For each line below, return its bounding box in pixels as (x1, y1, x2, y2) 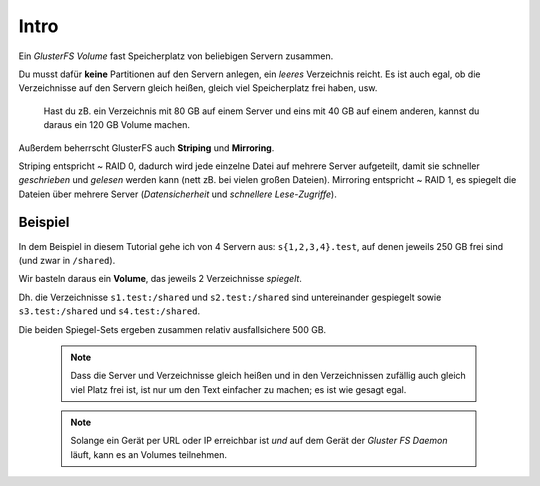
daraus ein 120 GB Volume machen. (43, 119, 190, 131)
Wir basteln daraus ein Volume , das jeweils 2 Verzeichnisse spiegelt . (18, 273, 302, 285)
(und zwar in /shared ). (18, 254, 116, 266)
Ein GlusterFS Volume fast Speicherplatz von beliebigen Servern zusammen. (18, 50, 334, 62)
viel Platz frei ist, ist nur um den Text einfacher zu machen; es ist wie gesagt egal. (70, 383, 407, 395)
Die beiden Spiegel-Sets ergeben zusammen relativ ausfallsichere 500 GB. (18, 323, 327, 335)
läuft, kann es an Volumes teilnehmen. (70, 448, 227, 460)
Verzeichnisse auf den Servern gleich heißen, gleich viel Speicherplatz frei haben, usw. (18, 82, 378, 94)
